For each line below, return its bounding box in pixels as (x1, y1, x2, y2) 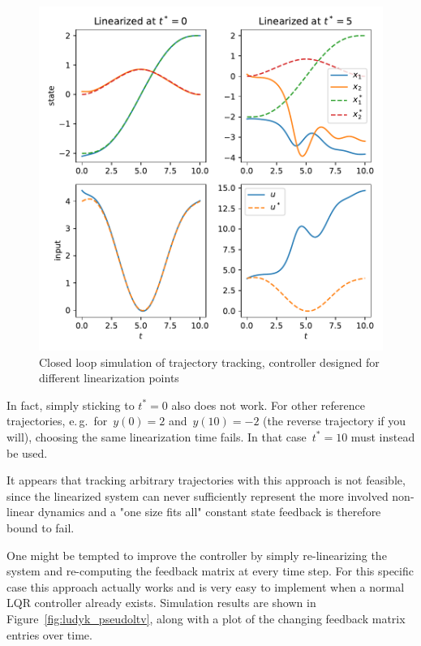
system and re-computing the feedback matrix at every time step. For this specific (6, 562, 414, 579)
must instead (350, 428, 415, 445)
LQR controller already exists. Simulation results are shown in (6, 594, 316, 611)
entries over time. (6, 626, 92, 643)
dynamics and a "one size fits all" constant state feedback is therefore (37, 503, 381, 520)
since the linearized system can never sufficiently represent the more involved (6, 487, 389, 504)
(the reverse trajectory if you (263, 412, 406, 429)
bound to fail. (6, 519, 75, 536)
